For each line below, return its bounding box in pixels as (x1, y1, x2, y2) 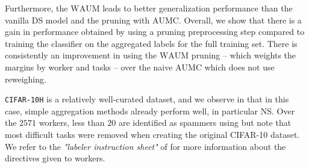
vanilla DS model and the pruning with (5, 13, 150, 26)
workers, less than (39, 116, 105, 129)
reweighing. (5, 72, 46, 85)
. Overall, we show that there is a (178, 13, 302, 26)
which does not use (204, 60, 275, 73)
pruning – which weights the (191, 49, 296, 61)
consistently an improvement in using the (5, 49, 157, 61)
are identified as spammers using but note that (118, 116, 292, 129)
